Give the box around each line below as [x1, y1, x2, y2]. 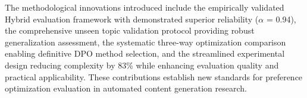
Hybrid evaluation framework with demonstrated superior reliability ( [5, 12, 259, 25]
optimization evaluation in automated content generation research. [5, 82, 247, 94]
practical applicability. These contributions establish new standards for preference [5, 70, 303, 83]
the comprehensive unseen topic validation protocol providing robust [5, 24, 255, 37]
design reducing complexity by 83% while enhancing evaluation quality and [5, 58, 279, 71]
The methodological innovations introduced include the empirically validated [5, 1, 284, 13]
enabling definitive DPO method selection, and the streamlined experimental [5, 47, 285, 60]
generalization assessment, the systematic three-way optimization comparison [5, 35, 286, 48]
